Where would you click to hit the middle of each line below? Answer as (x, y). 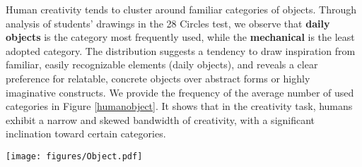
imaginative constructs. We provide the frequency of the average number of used (180, 92)
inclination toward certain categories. (86, 134)
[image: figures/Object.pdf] (74, 156)
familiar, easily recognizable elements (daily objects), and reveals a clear (162, 64)
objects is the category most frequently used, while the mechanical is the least (180, 37)
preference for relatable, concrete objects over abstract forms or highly (158, 78)
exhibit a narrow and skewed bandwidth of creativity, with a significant (160, 119)
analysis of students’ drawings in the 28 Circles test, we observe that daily (168, 23)
